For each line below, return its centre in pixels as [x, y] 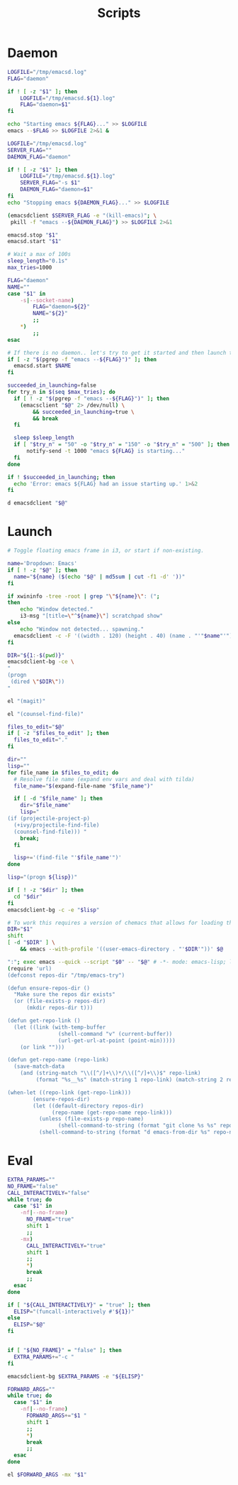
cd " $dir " [28, 896]
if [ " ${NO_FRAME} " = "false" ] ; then [64, 1351]
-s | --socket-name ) [47, 300]
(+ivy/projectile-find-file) [57, 825]
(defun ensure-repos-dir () [49, 988]
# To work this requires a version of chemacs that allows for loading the [121, 923]
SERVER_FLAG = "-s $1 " [50, 183]
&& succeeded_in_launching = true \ [84, 412]
